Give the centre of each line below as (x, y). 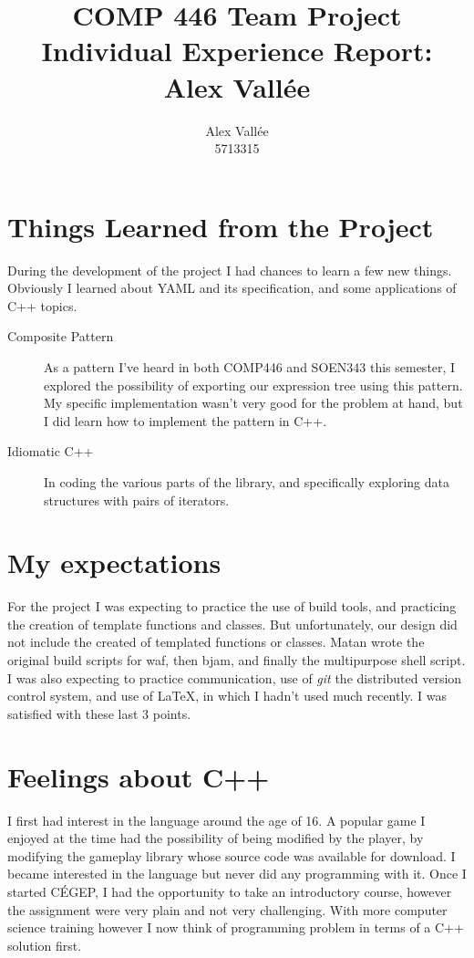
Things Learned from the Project (221, 226)
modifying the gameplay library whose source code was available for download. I (232, 855)
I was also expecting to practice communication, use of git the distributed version (235, 677)
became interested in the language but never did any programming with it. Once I (237, 874)
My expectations (114, 562)
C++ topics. (42, 305)
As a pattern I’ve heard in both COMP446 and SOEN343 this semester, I (250, 367)
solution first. (45, 945)
